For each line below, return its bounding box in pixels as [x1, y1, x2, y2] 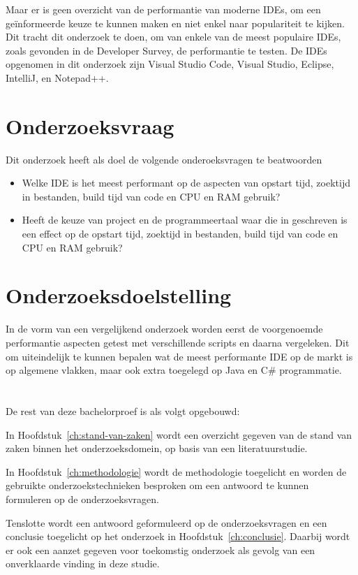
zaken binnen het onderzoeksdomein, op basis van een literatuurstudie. [6, 441, 308, 456]
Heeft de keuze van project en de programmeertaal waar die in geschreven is [22, 212, 348, 227]
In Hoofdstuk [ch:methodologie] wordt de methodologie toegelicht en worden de [6, 464, 347, 479]
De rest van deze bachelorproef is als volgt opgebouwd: [6, 403, 240, 418]
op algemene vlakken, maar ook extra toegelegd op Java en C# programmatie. [6, 363, 342, 377]
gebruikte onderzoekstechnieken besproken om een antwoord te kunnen [6, 478, 309, 493]
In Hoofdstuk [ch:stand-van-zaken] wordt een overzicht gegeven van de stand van [6, 427, 352, 442]
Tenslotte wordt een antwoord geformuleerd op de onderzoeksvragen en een [6, 515, 327, 530]
